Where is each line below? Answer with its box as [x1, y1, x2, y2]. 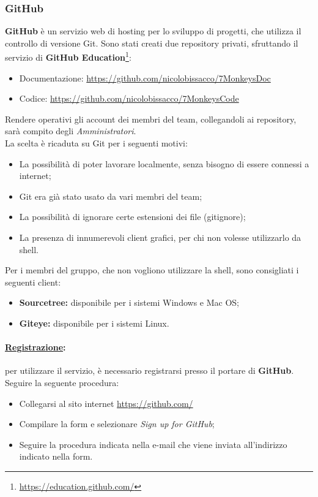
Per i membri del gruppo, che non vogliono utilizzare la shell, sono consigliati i [5, 264, 299, 276]
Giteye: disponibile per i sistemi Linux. [19, 316, 169, 329]
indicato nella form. [19, 450, 93, 463]
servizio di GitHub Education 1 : [5, 49, 131, 64]
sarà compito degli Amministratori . [5, 124, 136, 137]
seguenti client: [5, 275, 61, 288]
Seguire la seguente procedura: [5, 376, 119, 389]
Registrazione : [5, 341, 66, 354]
